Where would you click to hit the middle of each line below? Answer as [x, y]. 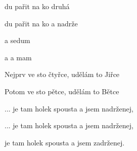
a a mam [18, 57]
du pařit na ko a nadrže [41, 23]
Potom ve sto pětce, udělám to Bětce [62, 91]
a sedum [17, 40]
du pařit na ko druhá [37, 6]
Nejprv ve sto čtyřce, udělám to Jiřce [62, 74]
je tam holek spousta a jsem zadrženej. [65, 142]
